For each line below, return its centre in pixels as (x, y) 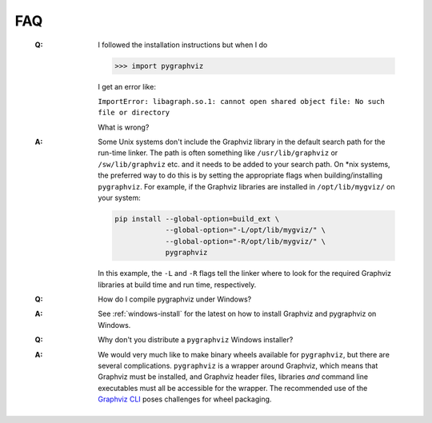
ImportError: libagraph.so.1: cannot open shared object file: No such (242, 101)
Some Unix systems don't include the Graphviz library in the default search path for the (242, 142)
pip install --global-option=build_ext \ (197, 219)
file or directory (134, 113)
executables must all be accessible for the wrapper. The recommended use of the (233, 388)
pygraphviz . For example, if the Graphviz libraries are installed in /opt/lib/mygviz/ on (246, 186)
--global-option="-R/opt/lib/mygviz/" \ (246, 241)
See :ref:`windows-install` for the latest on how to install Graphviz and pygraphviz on (237, 314)
